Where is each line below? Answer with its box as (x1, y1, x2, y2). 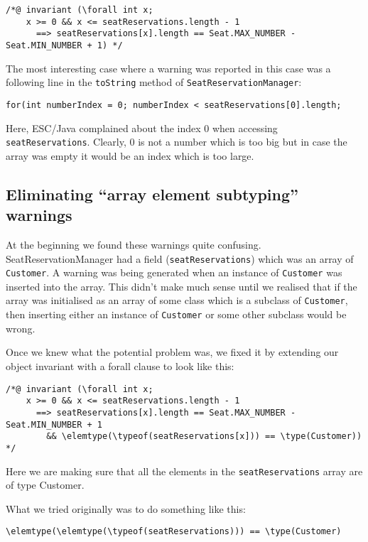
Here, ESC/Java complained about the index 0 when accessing (6, 120, 278, 135)
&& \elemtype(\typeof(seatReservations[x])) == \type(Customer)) (46, 431, 362, 442)
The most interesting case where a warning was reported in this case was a (6, 60, 331, 75)
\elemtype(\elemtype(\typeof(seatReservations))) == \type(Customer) (6, 526, 342, 537)
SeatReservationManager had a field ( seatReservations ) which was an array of (6, 251, 354, 266)
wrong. (6, 320, 36, 335)
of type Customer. (6, 477, 85, 492)
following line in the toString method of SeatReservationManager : (6, 75, 302, 90)
